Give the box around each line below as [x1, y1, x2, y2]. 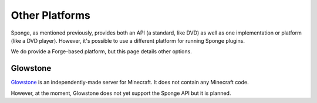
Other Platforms [11, 9, 90, 22]
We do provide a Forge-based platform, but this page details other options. [11, 48, 192, 55]
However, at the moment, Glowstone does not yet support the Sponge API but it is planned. [11, 90, 231, 97]
